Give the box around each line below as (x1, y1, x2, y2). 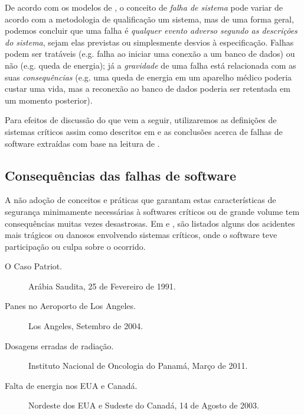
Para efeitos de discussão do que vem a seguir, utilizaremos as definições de (5, 114, 277, 126)
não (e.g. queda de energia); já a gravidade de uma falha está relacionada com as (5, 59, 296, 71)
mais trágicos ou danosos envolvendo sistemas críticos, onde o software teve (5, 229, 277, 241)
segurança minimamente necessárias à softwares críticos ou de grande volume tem (5, 205, 300, 217)
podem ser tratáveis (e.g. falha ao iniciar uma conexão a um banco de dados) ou (5, 47, 295, 60)
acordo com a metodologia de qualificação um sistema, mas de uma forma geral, (5, 12, 294, 25)
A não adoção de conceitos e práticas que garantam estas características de (5, 194, 276, 206)
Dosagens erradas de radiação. (5, 339, 114, 352)
